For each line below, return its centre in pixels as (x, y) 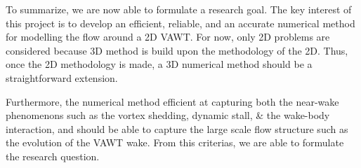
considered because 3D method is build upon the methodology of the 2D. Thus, (177, 50)
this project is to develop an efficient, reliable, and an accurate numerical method (180, 23)
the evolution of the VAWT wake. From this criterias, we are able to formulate (175, 142)
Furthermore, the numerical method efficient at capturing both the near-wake (172, 101)
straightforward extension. (62, 77)
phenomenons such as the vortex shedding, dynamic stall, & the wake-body (168, 115)
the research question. (53, 156)
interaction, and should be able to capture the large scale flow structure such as (177, 128)
